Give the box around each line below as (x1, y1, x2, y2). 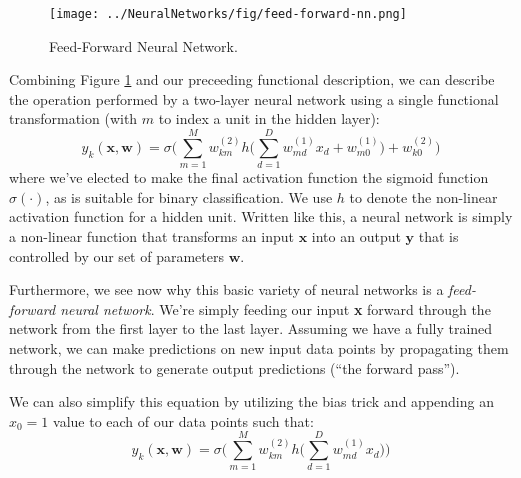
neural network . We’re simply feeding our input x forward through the (60, 298, 491, 319)
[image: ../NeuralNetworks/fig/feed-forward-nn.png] (49, 7, 407, 21)
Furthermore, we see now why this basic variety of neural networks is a (9, 279, 444, 300)
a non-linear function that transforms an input (9, 225, 294, 246)
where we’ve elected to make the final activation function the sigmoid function (9, 167, 489, 188)
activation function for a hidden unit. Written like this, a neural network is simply (9, 206, 513, 227)
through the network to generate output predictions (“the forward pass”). (9, 357, 460, 378)
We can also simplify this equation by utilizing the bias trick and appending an (9, 391, 494, 412)
